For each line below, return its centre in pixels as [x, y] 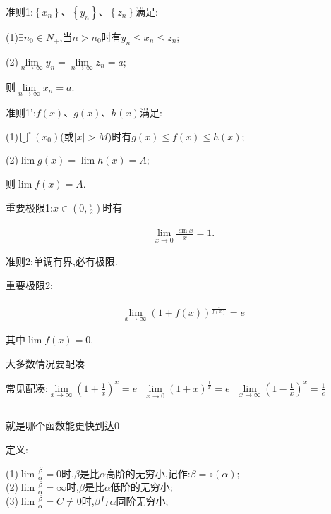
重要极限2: [29, 284]
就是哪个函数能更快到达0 [62, 426]
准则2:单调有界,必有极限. [62, 261]
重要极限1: [29, 207]
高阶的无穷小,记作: [148, 473]
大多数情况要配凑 [45, 363]
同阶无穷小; [142, 501]
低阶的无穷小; [142, 487]
